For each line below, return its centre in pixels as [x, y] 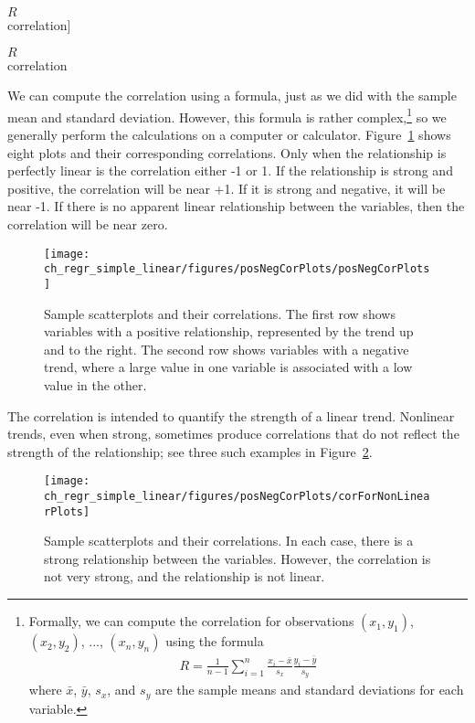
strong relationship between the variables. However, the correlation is [237, 558]
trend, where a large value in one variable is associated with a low [228, 367]
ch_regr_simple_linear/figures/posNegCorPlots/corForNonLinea [237, 496]
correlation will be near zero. [88, 224]
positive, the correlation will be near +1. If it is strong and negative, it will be [227, 188]
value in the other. [95, 384]
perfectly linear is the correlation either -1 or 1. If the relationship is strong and [230, 170]
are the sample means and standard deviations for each [309, 690]
